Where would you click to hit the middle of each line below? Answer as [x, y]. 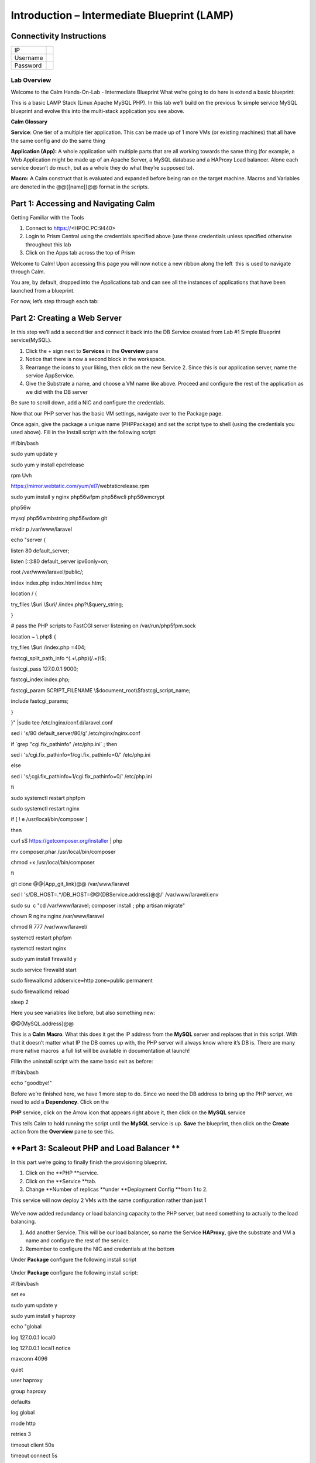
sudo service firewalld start [44, 970]
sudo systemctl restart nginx [45, 809]
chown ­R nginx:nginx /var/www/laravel [58, 916]
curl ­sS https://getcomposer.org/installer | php [67, 841]
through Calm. [28, 272]
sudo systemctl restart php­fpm [48, 798]
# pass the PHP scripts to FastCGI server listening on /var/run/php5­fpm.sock [103, 626]
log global [23, 1413]
